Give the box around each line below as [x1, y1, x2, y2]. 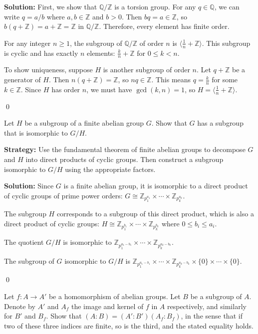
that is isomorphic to [4, 127, 68, 138]
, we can [214, 1, 240, 11]
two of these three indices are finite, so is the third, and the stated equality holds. [4, 320, 254, 331]
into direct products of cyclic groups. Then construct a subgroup [25, 154, 224, 165]
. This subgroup [202, 37, 251, 48]
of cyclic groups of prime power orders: [4, 190, 123, 200]
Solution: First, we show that [4, 1, 97, 11]
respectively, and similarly [167, 301, 247, 311]
